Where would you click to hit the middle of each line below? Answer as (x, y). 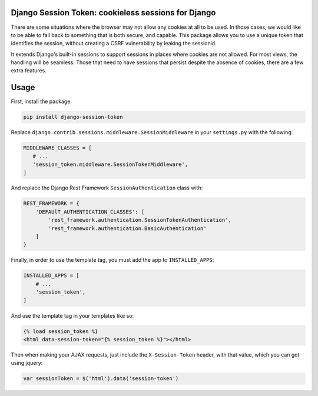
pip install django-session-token (73, 117)
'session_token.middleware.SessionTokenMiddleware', (110, 164)
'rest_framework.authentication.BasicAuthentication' (127, 228)
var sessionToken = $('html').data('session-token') (101, 379)
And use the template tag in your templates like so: (72, 315)
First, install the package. (41, 102)
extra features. (29, 71)
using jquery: (27, 363)
